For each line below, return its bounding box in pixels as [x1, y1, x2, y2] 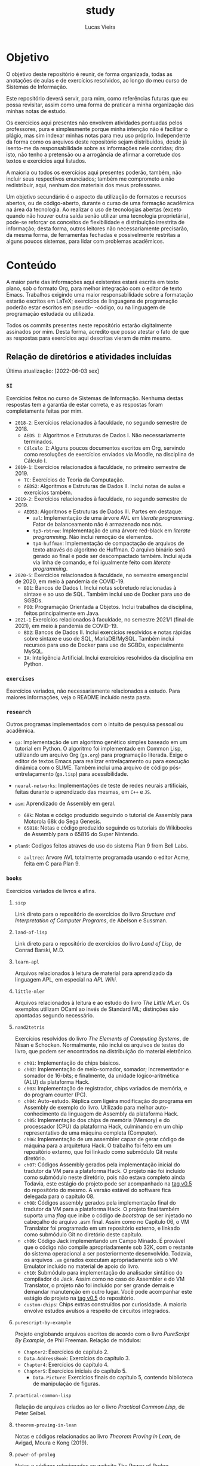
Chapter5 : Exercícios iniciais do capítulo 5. [23, 1367, 127, 1374]
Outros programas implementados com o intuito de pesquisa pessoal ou [6, 721, 184, 728]
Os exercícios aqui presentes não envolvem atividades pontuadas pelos [6, 119, 183, 126]
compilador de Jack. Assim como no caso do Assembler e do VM [23, 1275, 185, 1282]
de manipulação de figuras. [32, 1380, 100, 1387]
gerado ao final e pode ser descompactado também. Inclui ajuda [32, 552, 192, 559]
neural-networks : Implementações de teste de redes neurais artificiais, [14, 782, 189, 790]
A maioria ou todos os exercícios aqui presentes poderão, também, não [6, 169, 182, 176]
